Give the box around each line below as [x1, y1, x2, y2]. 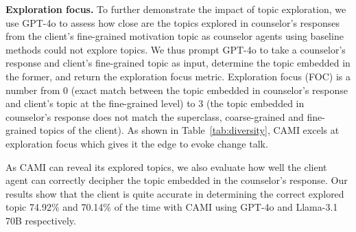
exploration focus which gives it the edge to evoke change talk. [5, 136, 268, 150]
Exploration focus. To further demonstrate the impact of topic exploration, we [5, 2, 346, 16]
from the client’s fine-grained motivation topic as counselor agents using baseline [5, 29, 344, 43]
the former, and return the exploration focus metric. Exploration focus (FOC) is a [5, 69, 351, 83]
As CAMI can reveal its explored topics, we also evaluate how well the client [5, 159, 327, 174]
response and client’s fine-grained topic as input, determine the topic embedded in [5, 56, 351, 70]
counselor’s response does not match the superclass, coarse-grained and [5, 109, 304, 124]
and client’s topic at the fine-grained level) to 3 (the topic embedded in [5, 96, 305, 111]
